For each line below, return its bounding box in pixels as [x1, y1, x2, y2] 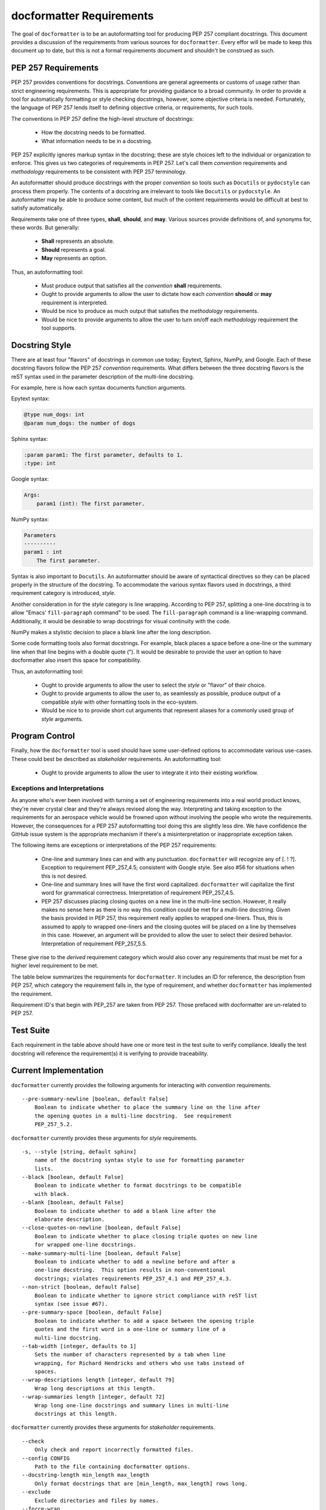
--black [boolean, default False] [22, 1174, 124, 1181]
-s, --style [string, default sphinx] [22, 1148, 137, 1155]
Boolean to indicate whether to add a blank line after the [34, 1207, 217, 1214]
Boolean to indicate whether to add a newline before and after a [34, 1258, 235, 1265]
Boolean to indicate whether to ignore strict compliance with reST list [34, 1292, 258, 1299]
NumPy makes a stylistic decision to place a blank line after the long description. [11, 629, 211, 636]
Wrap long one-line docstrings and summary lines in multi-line [34, 1402, 229, 1409]
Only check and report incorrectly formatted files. [34, 1447, 194, 1453]
